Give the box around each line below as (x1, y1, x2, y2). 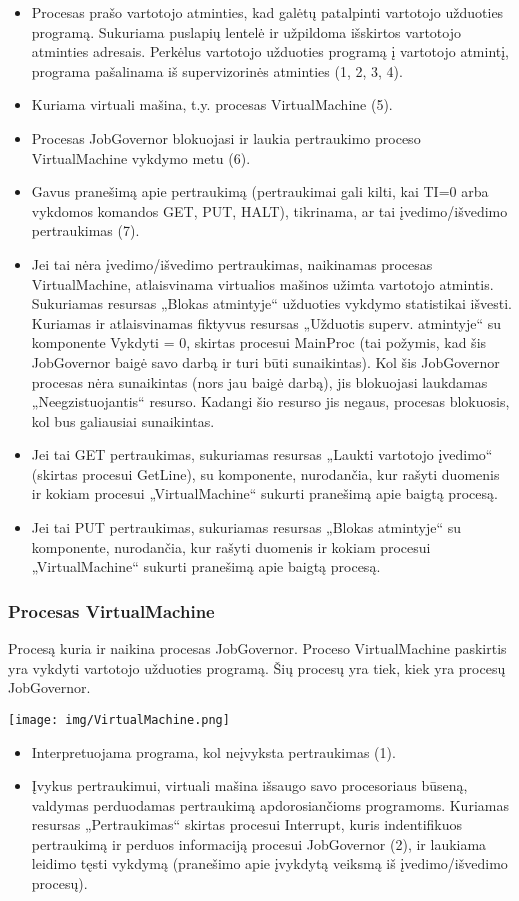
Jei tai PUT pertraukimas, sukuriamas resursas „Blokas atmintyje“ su (31, 517, 461, 538)
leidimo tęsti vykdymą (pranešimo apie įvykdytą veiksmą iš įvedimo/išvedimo (31, 853, 508, 874)
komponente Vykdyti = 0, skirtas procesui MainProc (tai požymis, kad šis (31, 332, 487, 353)
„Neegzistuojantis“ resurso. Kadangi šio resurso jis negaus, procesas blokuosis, (31, 391, 510, 412)
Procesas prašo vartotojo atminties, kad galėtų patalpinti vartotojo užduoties (31, 2, 504, 22)
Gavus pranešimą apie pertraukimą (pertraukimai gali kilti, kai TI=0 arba (31, 181, 489, 202)
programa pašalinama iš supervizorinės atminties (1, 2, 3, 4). (31, 60, 403, 81)
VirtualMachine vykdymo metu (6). (31, 147, 251, 168)
